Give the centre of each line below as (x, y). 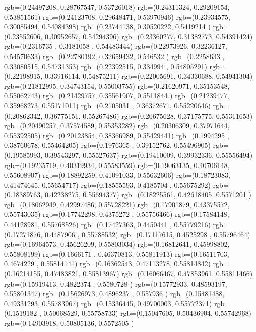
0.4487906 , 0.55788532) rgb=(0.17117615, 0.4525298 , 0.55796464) (147, 234)
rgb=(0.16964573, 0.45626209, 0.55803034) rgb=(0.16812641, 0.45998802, (117, 244)
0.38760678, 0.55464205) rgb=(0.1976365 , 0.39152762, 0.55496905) (107, 145)
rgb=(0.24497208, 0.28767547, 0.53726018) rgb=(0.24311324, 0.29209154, (117, 7)
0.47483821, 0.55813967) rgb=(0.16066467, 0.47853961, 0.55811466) (149, 274)
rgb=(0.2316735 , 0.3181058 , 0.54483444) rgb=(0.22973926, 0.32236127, (116, 46)
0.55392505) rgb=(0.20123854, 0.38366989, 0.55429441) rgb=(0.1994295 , (117, 135)
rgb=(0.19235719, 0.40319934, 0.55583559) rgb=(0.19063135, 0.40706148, (117, 165)
